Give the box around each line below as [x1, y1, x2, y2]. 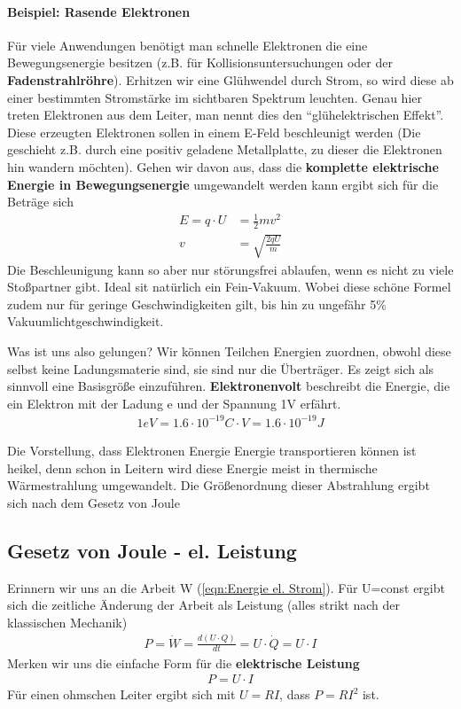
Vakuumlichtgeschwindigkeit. [7, 312, 164, 331]
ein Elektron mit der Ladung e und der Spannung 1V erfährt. [7, 393, 341, 412]
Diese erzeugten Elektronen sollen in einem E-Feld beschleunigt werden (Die [7, 122, 421, 141]
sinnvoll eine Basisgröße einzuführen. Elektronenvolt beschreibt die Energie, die [7, 377, 450, 395]
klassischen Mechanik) [7, 612, 128, 631]
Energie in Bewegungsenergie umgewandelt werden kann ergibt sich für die [7, 175, 439, 193]
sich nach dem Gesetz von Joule [7, 493, 180, 511]
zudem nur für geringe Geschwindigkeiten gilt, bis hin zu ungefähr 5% [7, 294, 387, 313]
